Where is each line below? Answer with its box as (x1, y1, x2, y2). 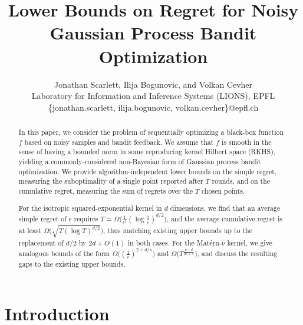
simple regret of (18, 214, 67, 224)
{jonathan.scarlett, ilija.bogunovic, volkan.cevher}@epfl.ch (48, 101, 259, 113)
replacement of (18, 237, 64, 247)
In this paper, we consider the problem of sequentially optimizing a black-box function (18, 127, 284, 137)
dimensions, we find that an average (170, 203, 281, 213)
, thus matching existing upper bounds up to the (103, 225, 252, 235)
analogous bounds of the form (18, 248, 110, 258)
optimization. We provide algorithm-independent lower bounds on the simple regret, (18, 166, 277, 176)
